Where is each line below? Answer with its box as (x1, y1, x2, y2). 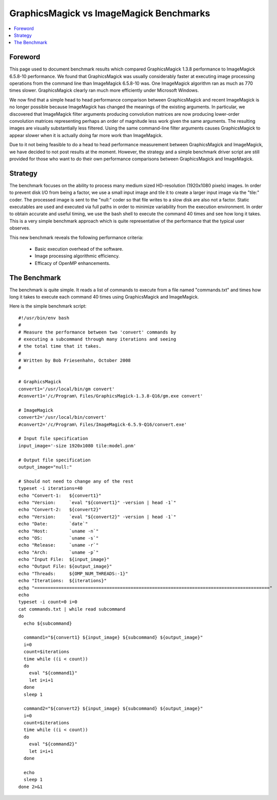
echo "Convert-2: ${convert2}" (18, 507, 101, 513)
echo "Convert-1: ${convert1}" (18, 492, 101, 498)
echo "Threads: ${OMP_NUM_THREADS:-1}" (18, 571, 128, 576)
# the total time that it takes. (18, 343, 101, 349)
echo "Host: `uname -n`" (18, 528, 99, 534)
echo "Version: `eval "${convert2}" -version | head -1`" (18, 514, 177, 520)
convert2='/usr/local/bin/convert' (18, 414, 107, 420)
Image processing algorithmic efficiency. (34, 253, 120, 259)
